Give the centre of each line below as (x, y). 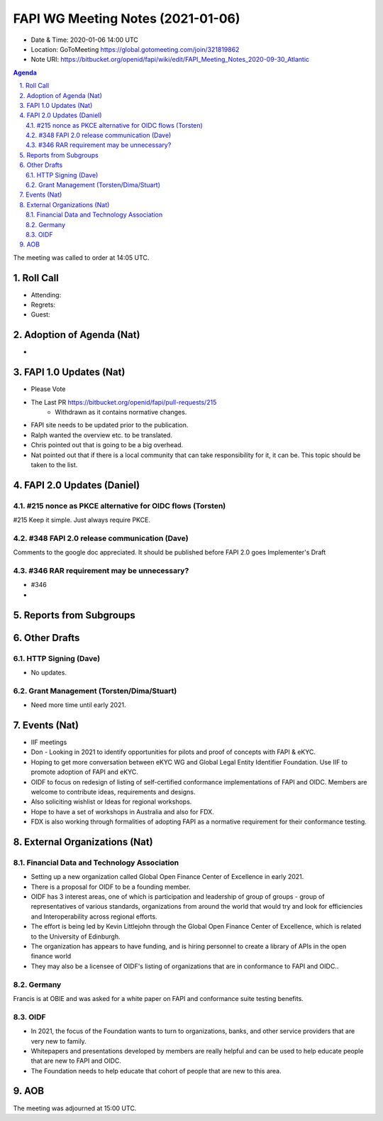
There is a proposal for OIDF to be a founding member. (111, 887)
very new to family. (59, 1041)
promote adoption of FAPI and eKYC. (84, 772)
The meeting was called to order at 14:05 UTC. (81, 257)
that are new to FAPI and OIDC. (76, 1061)
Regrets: (43, 305)
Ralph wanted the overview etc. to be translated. (102, 435)
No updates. (49, 672)
